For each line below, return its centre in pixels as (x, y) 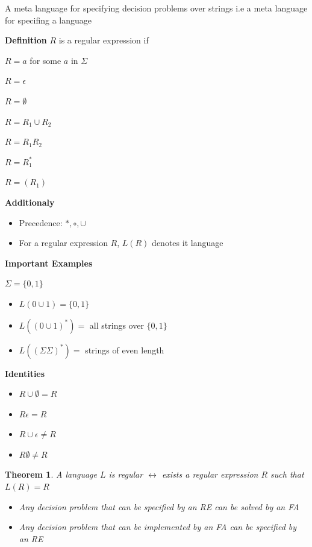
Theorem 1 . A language (51, 474)
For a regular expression (63, 243)
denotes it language (188, 243)
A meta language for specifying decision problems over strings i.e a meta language (156, 8)
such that (287, 474)
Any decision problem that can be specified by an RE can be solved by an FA (159, 506)
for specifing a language (48, 20)
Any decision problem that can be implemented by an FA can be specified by (158, 527)
